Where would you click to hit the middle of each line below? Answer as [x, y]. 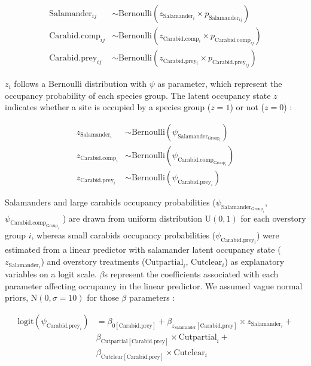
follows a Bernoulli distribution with [80, 84]
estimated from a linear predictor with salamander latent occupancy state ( [143, 249]
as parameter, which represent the [220, 84]
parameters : [152, 297]
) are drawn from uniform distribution [132, 218]
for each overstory [273, 218]
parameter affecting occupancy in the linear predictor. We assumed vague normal [154, 285]
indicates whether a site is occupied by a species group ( [108, 107]
